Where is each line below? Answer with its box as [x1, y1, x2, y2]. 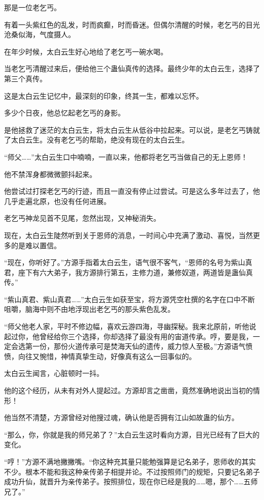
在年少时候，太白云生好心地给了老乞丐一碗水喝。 [4, 46, 168, 56]
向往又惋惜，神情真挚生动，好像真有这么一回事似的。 [18, 350, 196, 361]
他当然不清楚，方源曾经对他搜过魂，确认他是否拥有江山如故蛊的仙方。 [4, 412, 239, 423]
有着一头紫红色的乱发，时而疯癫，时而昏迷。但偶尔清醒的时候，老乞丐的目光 [4, 19, 260, 30]
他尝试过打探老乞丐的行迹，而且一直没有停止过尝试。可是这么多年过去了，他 [4, 186, 260, 196]
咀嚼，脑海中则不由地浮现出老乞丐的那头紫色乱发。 [4, 304, 175, 314]
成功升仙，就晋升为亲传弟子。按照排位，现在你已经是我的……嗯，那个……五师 [4, 476, 258, 487]
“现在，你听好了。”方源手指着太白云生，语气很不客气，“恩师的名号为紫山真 [4, 257, 252, 268]
